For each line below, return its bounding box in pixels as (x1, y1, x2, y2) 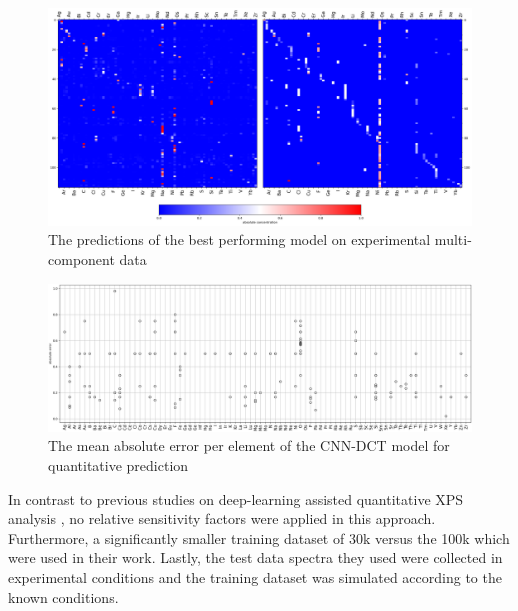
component (48, 248, 115, 269)
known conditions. (8, 586, 119, 607)
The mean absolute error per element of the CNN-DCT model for (48, 435, 450, 456)
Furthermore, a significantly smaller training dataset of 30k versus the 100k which (8, 527, 510, 548)
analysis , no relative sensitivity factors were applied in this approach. (8, 508, 436, 529)
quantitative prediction (48, 455, 189, 475)
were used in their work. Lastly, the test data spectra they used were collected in (8, 547, 503, 568)
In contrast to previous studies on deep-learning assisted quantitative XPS (8, 488, 464, 509)
